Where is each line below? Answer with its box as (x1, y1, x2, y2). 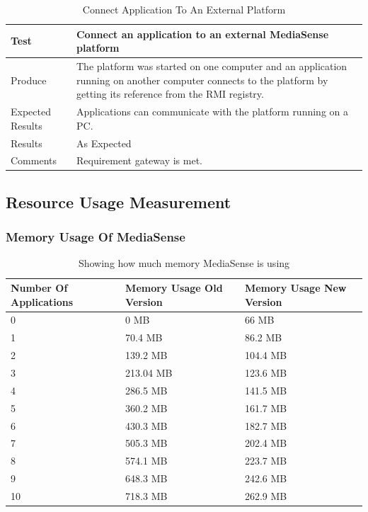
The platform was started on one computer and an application (76, 59, 347, 74)
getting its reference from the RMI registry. (76, 86, 264, 101)
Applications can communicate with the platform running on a (76, 104, 349, 119)
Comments (11, 153, 57, 168)
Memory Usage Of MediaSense (6, 228, 185, 246)
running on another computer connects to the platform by (76, 72, 328, 87)
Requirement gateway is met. (76, 153, 202, 168)
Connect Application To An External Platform (82, 2, 286, 16)
